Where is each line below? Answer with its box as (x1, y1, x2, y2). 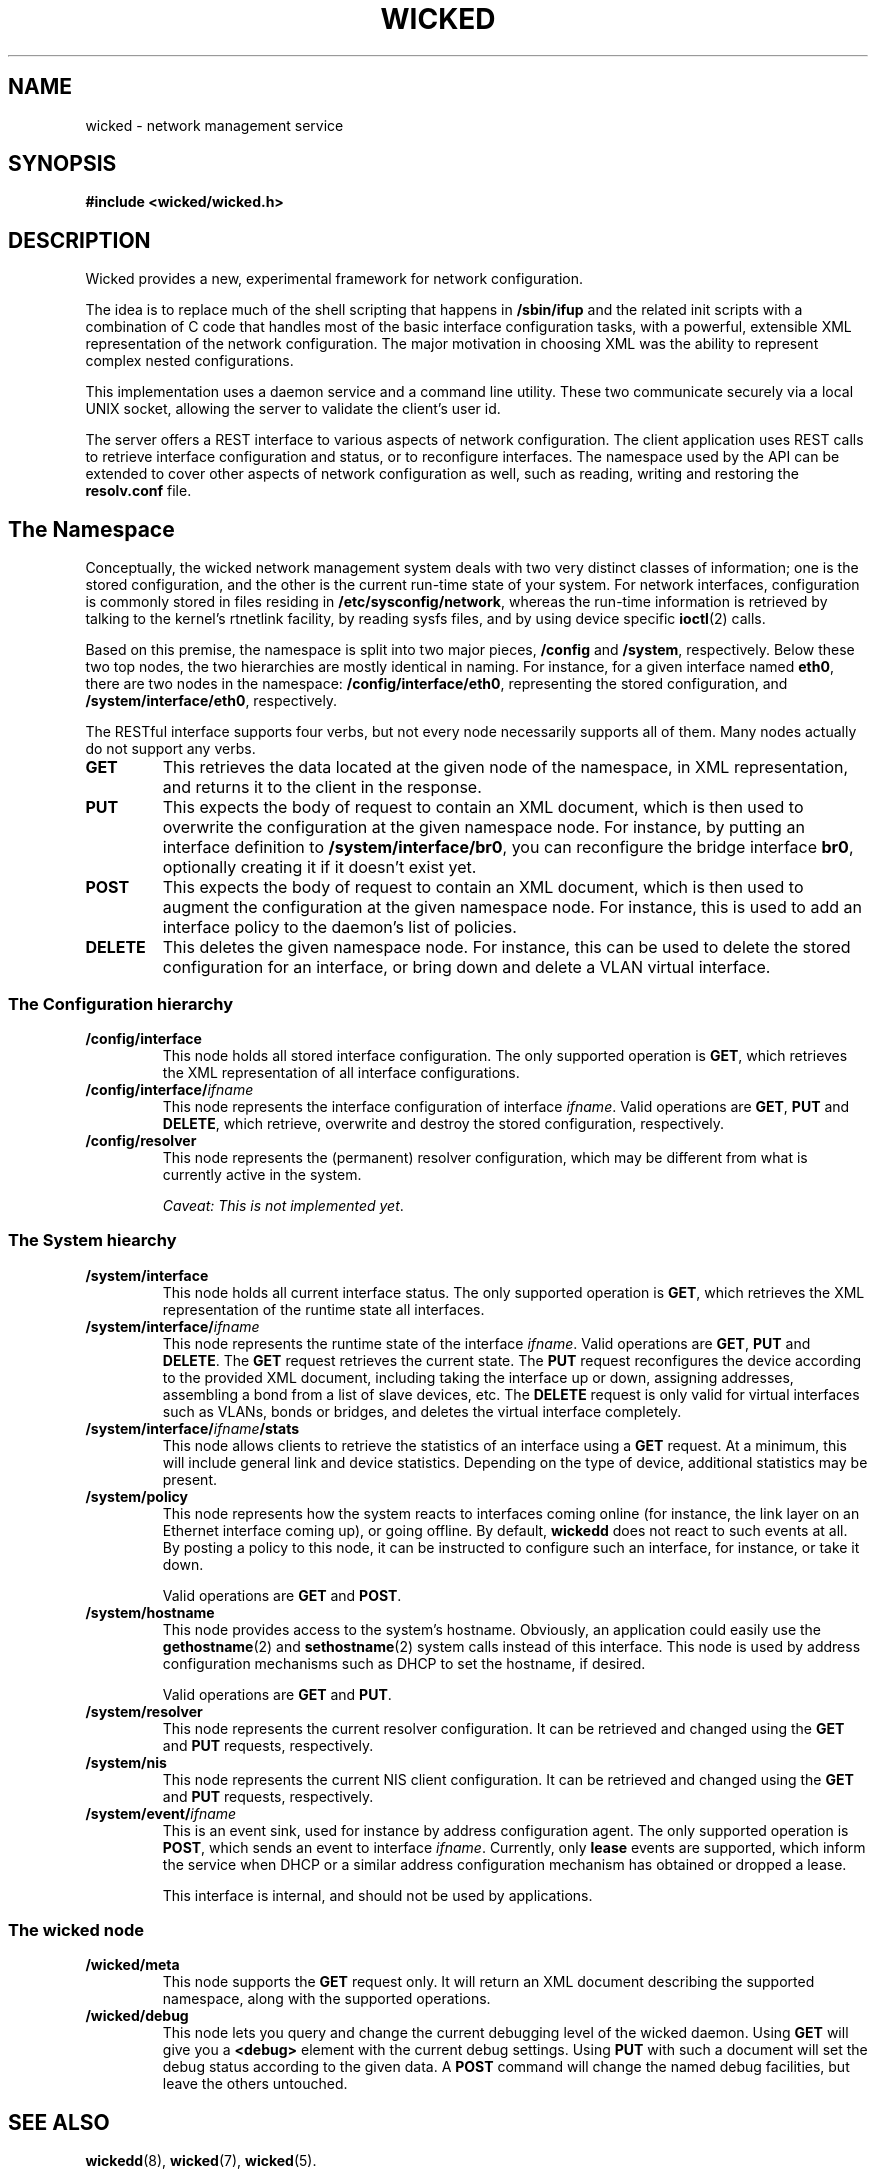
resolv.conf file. (85, 482, 192, 500)
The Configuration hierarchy (8, 993, 234, 1014)
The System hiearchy (8, 1230, 177, 1251)
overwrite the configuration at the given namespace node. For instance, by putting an (162, 817, 805, 838)
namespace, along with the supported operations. (162, 1990, 491, 2008)
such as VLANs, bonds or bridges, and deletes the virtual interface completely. (162, 1402, 682, 1420)
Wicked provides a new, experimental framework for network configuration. (85, 270, 583, 288)
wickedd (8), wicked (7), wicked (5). (85, 2152, 317, 2170)
